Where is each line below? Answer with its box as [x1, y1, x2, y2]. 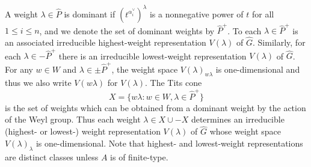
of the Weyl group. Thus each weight [5, 113, 141, 126]
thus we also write [5, 76, 72, 89]
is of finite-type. [110, 150, 168, 163]
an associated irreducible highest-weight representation [5, 36, 206, 49]
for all [252, 7, 274, 20]
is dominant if [64, 7, 115, 20]
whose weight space [209, 125, 282, 138]
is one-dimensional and [215, 62, 300, 75]
